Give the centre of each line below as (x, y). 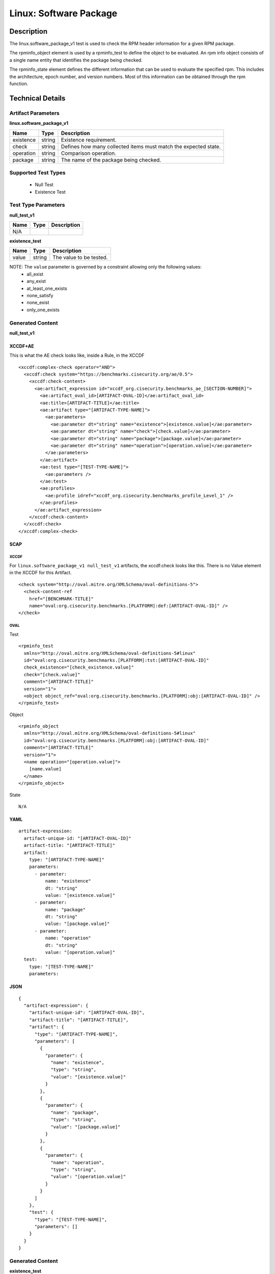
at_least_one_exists (47, 288)
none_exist (38, 303)
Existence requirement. (89, 140)
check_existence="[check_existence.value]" (79, 667)
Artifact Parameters (34, 113)
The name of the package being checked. (111, 160)
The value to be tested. (80, 257)
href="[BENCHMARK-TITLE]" (61, 599)
